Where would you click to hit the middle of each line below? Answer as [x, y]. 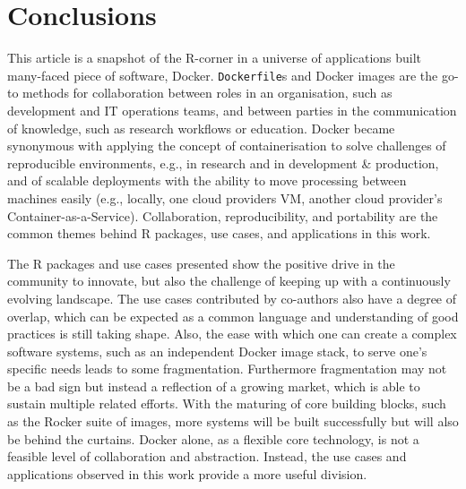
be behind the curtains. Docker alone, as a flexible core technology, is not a [213, 438]
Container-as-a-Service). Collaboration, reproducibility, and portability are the [223, 215]
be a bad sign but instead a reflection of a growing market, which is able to [214, 386]
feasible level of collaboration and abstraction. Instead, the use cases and [207, 456]
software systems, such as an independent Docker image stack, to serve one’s [217, 351]
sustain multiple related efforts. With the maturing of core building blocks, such [227, 403]
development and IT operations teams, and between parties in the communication [232, 110]
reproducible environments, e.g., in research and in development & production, [223, 163]
